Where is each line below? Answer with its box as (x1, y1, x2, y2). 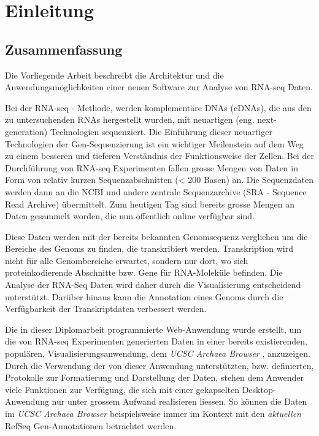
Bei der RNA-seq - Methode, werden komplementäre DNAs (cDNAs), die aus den (5, 101, 312, 114)
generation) (5, 125, 48, 138)
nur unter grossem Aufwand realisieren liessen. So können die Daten (52, 395, 307, 408)
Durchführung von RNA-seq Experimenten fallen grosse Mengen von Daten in (5, 161, 298, 174)
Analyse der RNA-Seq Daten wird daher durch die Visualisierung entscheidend (5, 278, 301, 291)
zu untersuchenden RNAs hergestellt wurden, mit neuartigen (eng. (5, 113, 255, 126)
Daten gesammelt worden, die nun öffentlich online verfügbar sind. (5, 209, 255, 222)
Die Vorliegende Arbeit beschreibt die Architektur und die (5, 68, 224, 81)
